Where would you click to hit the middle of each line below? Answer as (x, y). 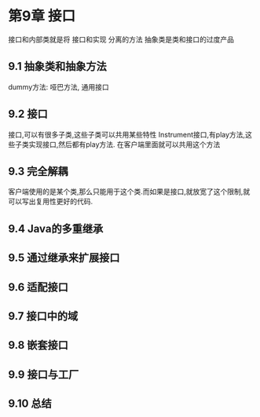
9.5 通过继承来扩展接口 (64, 258)
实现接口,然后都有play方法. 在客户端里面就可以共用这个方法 (125, 144)
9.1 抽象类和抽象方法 (58, 66)
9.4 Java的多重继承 (56, 229)
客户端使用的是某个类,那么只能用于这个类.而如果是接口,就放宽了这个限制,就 (129, 192)
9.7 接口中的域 (43, 316)
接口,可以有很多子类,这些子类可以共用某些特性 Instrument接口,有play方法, (127, 134)
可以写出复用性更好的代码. (51, 202)
